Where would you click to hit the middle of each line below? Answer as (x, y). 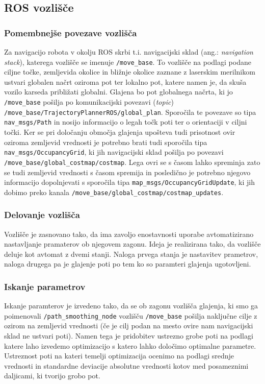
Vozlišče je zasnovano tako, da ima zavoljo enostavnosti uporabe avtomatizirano (129, 234)
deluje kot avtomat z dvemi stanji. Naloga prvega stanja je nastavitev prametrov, (131, 254)
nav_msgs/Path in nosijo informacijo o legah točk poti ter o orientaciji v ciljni (126, 122)
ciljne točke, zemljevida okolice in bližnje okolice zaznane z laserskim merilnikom (130, 72)
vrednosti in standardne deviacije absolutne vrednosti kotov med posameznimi (126, 365)
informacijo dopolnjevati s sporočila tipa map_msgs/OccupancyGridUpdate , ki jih (130, 182)
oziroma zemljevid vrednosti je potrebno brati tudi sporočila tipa (106, 142)
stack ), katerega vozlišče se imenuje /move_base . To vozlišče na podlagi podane (128, 62)
